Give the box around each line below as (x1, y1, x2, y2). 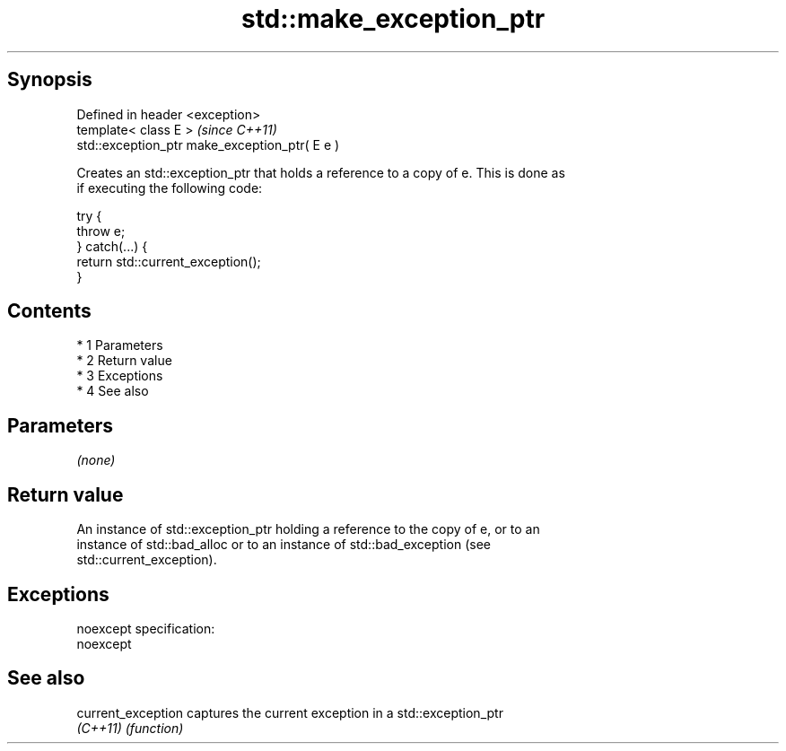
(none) (76, 452, 116, 468)
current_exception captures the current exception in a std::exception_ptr (76, 704, 503, 720)
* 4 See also (76, 383, 149, 399)
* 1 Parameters (76, 337, 163, 354)
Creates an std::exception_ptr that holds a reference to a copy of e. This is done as (76, 164, 565, 180)
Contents (7, 300, 92, 323)
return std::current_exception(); (76, 253, 261, 269)
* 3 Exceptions (76, 368, 163, 384)
